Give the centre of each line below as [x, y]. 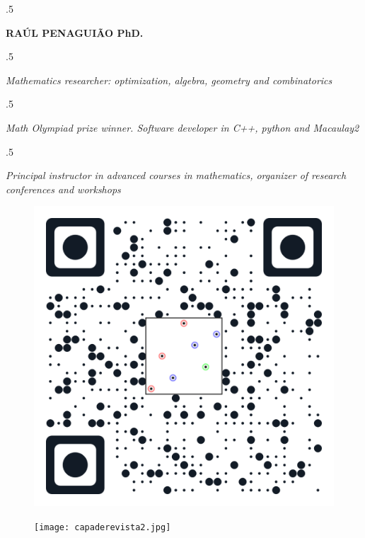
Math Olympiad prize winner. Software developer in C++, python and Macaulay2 [182, 127]
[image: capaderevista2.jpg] [103, 527]
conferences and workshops [63, 189]
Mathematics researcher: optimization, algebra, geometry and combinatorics [169, 80]
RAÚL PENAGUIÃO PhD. [75, 32]
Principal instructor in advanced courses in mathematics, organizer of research [176, 175]
